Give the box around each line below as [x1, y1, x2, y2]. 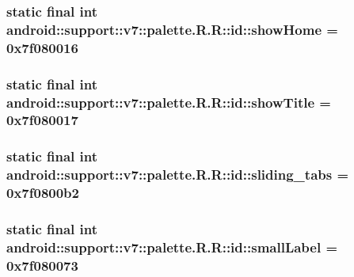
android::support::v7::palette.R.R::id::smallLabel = [6, 237, 338, 256]
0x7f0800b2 [6, 183, 79, 203]
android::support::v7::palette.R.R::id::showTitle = [6, 92, 331, 112]
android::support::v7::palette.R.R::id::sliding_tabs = [6, 165, 349, 184]
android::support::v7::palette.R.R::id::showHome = [6, 19, 338, 39]
